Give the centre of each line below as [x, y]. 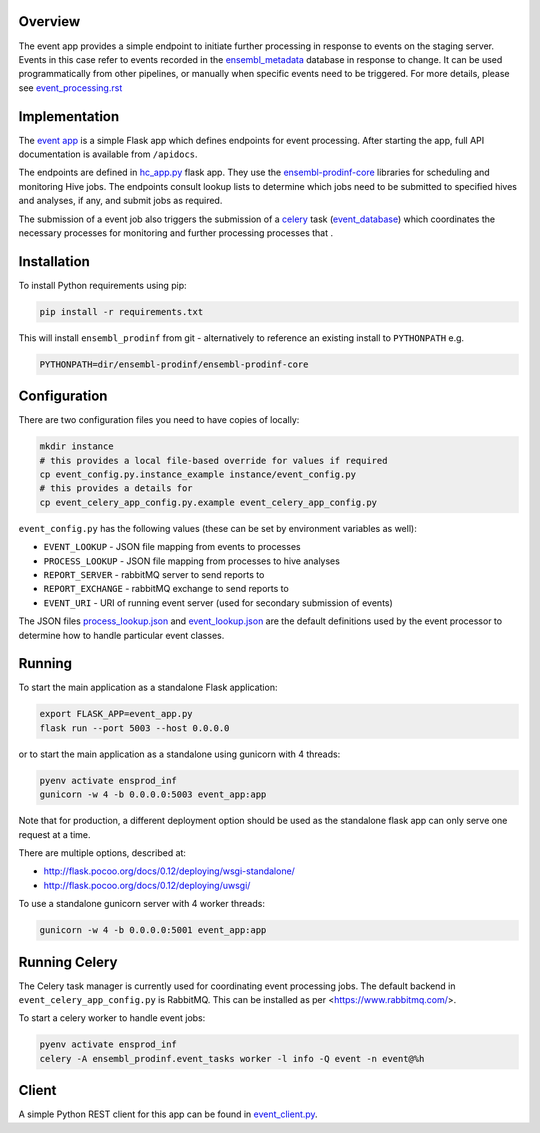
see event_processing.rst [70, 87]
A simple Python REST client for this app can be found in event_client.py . [168, 1114]
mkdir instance [76, 446]
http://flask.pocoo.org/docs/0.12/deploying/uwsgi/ [147, 885]
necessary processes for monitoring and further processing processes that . [176, 232]
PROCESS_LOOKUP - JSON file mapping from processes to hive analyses [191, 561]
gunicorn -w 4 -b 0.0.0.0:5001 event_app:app [153, 930]
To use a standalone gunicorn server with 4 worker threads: [141, 904]
